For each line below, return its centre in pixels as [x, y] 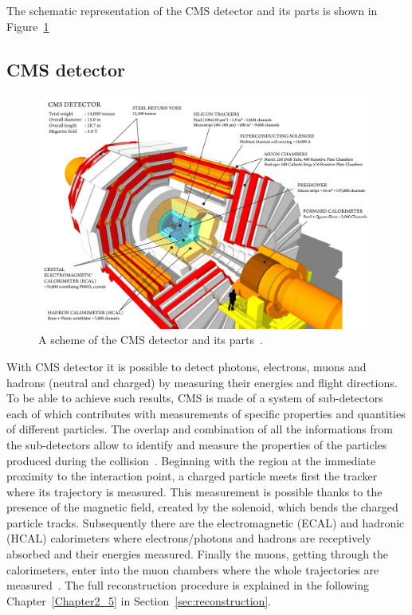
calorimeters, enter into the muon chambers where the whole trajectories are [193, 569]
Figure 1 [28, 26]
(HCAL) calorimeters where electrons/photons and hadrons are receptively [189, 538]
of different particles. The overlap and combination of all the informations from [200, 429]
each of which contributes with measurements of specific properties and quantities [206, 413]
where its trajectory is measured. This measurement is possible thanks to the [194, 491]
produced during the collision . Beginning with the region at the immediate [191, 460]
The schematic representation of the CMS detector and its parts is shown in [192, 10]
